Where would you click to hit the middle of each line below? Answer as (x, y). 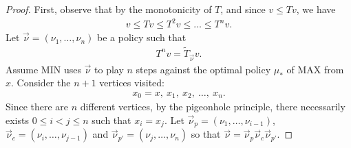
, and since (243, 9)
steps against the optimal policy (203, 69)
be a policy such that (142, 37)
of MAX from (315, 69)
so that (206, 134)
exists (17, 120)
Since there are (37, 107)
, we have (316, 9)
